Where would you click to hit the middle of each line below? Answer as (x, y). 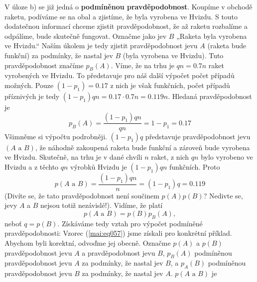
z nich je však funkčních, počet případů (170, 85)
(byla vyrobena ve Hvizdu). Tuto (173, 55)
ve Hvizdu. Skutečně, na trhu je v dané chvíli (73, 157)
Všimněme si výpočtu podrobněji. (56, 136)
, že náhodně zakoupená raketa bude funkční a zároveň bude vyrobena (142, 147)
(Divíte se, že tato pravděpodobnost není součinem (82, 195)
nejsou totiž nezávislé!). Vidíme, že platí (102, 205)
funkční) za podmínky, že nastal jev (59, 55)
